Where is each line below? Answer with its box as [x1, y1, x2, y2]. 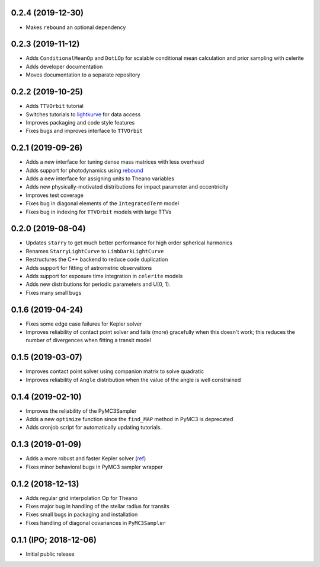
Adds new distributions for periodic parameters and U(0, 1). [25, 281, 171, 288]
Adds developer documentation [25, 63, 103, 70]
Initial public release [25, 550, 75, 558]
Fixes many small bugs [25, 289, 82, 296]
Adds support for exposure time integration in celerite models [25, 273, 183, 279]
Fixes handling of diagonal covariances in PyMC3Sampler [25, 519, 166, 526]
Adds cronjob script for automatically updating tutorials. [25, 424, 162, 431]
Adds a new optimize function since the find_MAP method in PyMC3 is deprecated [25, 416, 233, 423]
